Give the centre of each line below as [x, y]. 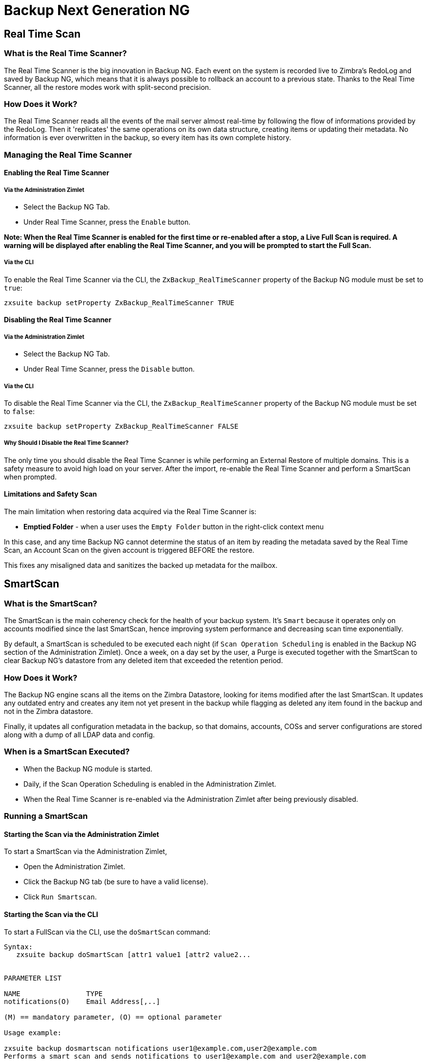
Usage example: [33, 1033]
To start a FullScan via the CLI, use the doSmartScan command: [107, 932]
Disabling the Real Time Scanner [58, 320]
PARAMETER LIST [33, 978]
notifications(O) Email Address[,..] [82, 1001]
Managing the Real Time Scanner [68, 155]
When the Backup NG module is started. [88, 769]
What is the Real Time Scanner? [65, 53]
